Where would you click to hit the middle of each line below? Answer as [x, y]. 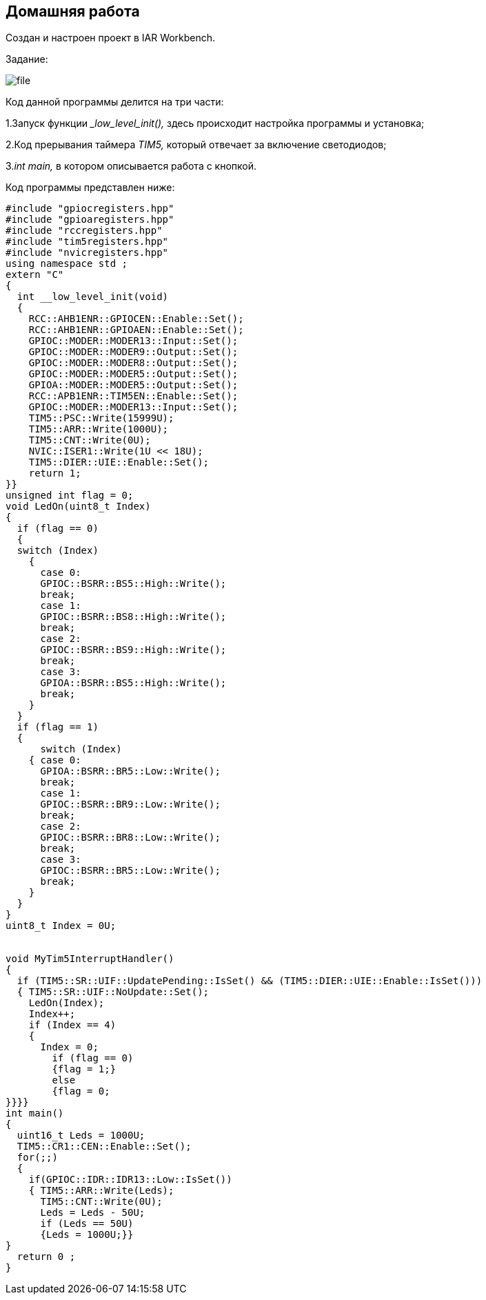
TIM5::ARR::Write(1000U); [99, 429]
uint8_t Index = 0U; [61, 926]
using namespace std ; [67, 264]
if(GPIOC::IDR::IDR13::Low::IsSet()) [130, 1180]
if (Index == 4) [72, 1025]
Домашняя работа [73, 11]
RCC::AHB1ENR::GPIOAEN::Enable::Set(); [136, 330]
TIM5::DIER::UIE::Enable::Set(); [119, 462]
